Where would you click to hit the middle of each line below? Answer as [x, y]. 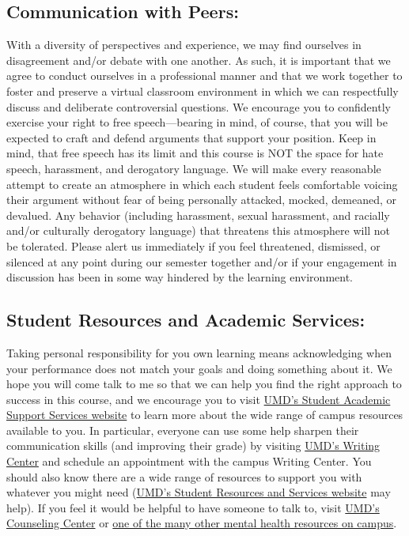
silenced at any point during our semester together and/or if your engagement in [202, 261]
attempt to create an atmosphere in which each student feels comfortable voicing [202, 184]
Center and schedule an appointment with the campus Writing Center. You [189, 461]
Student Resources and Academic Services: [186, 320]
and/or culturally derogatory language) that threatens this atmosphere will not [199, 230]
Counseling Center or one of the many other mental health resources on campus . [202, 523]
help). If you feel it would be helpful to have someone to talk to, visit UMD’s [193, 507]
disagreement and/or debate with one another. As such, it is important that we [199, 60]
